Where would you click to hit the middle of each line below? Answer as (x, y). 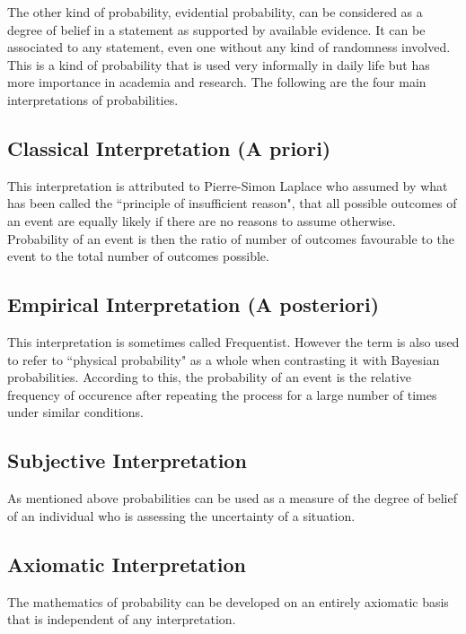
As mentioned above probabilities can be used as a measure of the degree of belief (232, 498)
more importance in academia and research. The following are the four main (217, 82)
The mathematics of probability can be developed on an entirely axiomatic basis (228, 601)
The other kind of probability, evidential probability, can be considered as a (215, 12)
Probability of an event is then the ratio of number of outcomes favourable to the (231, 238)
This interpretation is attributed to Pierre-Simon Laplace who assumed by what (228, 185)
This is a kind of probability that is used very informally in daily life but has (219, 64)
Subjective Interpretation (127, 460)
